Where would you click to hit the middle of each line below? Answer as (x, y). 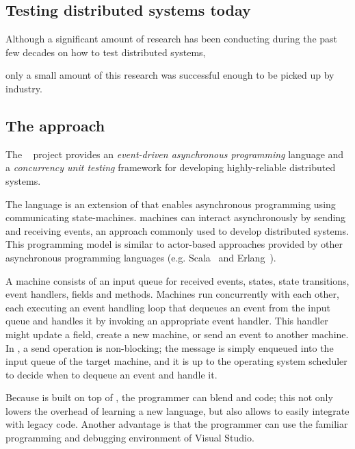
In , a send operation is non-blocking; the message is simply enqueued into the (170, 347)
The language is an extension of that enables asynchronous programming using (171, 204)
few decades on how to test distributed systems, (106, 52)
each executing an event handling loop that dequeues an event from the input (168, 307)
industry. (24, 88)
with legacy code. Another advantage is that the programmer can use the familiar (177, 424)
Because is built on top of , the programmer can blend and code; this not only (169, 397)
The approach (55, 125)
